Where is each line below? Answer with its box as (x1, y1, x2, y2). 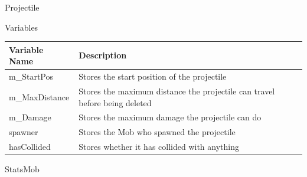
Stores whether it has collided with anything (79, 140, 239, 153)
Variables (5, 21, 38, 33)
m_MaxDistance (9, 90, 70, 103)
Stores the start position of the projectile (79, 70, 227, 83)
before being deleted (79, 96, 152, 109)
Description (79, 49, 127, 61)
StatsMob (5, 163, 40, 175)
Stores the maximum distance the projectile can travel (79, 84, 275, 97)
